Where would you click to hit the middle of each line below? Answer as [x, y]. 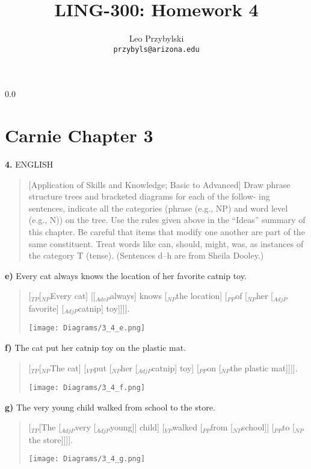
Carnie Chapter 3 [79, 135]
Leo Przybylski [156, 38]
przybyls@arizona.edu [156, 49]
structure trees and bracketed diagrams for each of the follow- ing [149, 196]
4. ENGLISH [29, 164]
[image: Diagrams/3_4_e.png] [87, 328]
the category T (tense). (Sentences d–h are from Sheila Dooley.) [146, 255]
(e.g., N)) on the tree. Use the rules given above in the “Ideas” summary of [167, 220]
